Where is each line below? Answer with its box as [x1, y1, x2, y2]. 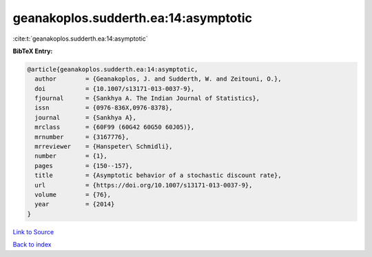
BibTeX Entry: [12, 47, 53, 55]
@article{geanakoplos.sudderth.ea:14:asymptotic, [27, 65, 198, 73]
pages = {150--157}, [34, 162, 134, 169]
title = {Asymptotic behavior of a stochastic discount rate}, [34, 172, 282, 179]
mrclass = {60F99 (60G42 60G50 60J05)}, [34, 123, 195, 131]
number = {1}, [34, 152, 108, 160]
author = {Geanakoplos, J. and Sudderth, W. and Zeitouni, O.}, [34, 75, 282, 83]
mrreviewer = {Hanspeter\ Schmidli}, [34, 143, 173, 151]
